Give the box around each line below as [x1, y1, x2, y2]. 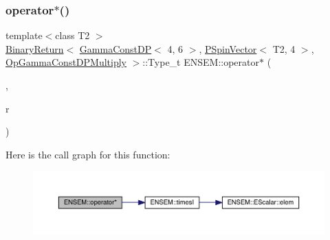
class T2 [55, 28, 90, 43]
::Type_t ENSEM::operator [142, 55, 260, 69]
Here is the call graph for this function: [5, 147, 170, 161]
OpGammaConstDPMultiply [5, 55, 126, 69]
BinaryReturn [5, 41, 64, 56]
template [5, 28, 43, 43]
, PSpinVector [199, 41, 257, 56]
